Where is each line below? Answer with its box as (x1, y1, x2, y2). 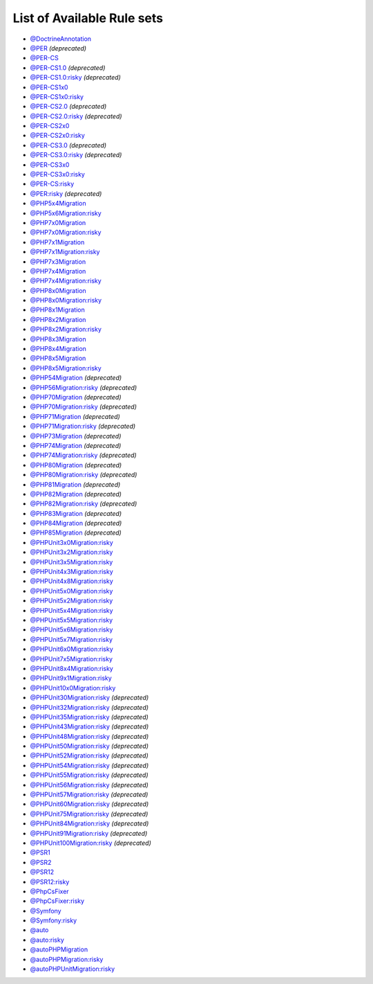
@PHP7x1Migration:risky (30, 248, 100, 256)
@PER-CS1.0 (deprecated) (30, 63, 106, 72)
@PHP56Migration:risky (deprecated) (30, 383, 137, 391)
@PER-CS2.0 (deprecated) (30, 102, 107, 111)
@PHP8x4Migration (30, 345, 86, 353)
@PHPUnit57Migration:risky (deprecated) (30, 790, 149, 799)
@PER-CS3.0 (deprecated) (30, 141, 107, 149)
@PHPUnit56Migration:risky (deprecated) (30, 780, 149, 789)
